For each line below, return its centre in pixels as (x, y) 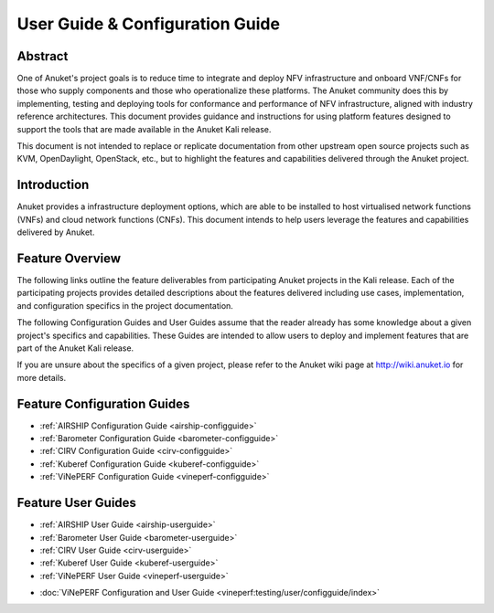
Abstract (43, 56)
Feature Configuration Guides (103, 403)
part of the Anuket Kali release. (75, 348)
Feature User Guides (77, 503)
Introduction (53, 185)
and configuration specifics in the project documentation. (125, 305)
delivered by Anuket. (56, 232)
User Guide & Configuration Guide (149, 24)
